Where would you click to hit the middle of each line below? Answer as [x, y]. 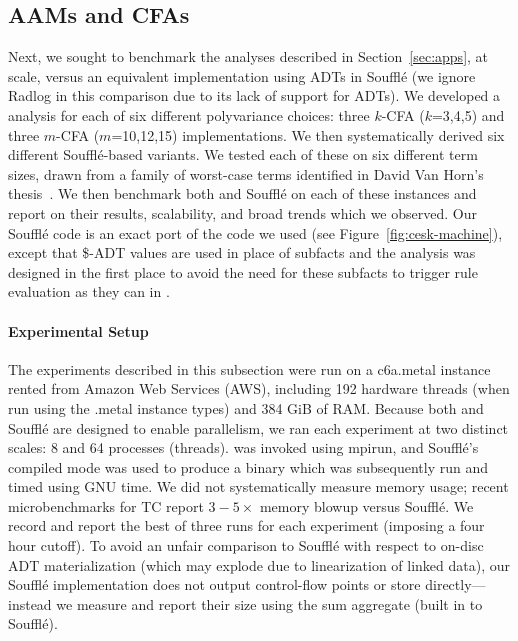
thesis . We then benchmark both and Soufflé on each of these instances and [242, 193]
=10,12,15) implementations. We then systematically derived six [308, 134]
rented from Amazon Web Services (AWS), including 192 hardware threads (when [259, 388]
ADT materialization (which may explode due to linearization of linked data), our [259, 564]
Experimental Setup [78, 330]
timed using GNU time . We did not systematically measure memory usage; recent [258, 486]
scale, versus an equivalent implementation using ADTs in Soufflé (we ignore [242, 75]
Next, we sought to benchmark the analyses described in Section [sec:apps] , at [248, 56]
